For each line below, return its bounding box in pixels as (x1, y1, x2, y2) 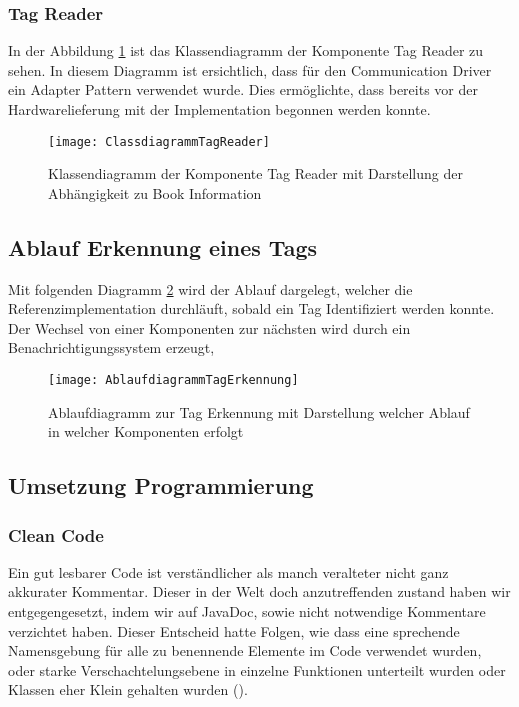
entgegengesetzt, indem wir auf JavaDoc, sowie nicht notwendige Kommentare (8, 601, 486, 622)
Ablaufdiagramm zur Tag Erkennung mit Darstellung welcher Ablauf (48, 401, 470, 422)
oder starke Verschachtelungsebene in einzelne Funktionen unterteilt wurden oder (8, 659, 506, 680)
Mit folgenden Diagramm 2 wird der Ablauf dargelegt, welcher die (8, 278, 413, 299)
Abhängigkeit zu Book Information (48, 182, 262, 203)
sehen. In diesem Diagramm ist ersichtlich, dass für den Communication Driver (8, 59, 492, 80)
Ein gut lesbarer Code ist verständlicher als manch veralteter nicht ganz (8, 561, 449, 582)
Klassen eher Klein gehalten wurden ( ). (8, 679, 248, 700)
